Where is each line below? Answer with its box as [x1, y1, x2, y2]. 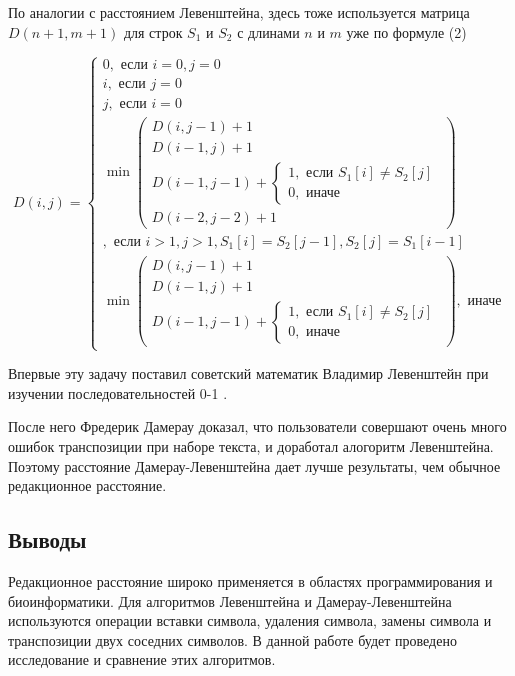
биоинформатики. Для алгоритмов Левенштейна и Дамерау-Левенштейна [8, 590, 452, 611]
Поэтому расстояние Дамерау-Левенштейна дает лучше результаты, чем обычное [8, 455, 501, 476]
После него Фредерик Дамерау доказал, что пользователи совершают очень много [8, 416, 507, 437]
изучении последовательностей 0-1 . [8, 382, 228, 403]
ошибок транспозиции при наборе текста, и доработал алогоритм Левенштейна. [8, 436, 494, 456]
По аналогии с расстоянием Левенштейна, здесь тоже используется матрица [8, 2, 470, 22]
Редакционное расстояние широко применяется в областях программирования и [8, 570, 493, 591]
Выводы [8, 524, 87, 555]
